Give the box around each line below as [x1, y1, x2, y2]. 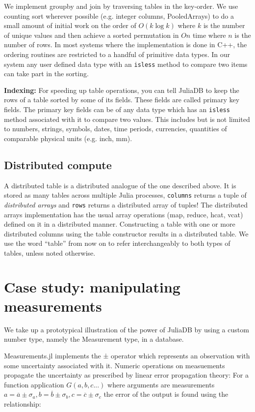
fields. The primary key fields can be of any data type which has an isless [4, 104, 230, 114]
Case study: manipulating [4, 276, 180, 296]
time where [192, 29, 226, 40]
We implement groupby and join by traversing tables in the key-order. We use [4, 1, 238, 11]
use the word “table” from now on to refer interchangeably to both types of [4, 238, 230, 248]
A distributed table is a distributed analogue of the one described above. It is [4, 180, 236, 190]
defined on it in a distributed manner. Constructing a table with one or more [4, 219, 235, 229]
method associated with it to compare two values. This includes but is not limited [4, 114, 250, 124]
